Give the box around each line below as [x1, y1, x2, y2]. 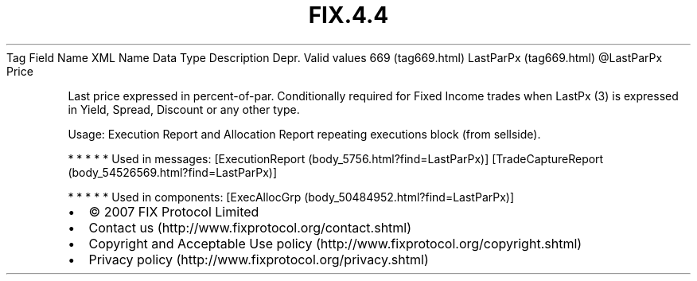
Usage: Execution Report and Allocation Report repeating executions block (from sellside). [68, 127, 541, 141]
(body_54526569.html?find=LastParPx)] [68, 165, 278, 179]
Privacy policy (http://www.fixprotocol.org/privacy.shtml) [88, 251, 429, 267]
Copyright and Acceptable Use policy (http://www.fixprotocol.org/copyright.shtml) [88, 235, 582, 252]
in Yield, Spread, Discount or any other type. [68, 102, 300, 116]
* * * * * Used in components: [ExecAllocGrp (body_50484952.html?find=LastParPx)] [68, 189, 515, 204]
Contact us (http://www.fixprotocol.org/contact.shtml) [88, 219, 412, 236]
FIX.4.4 [308, 2, 389, 29]
